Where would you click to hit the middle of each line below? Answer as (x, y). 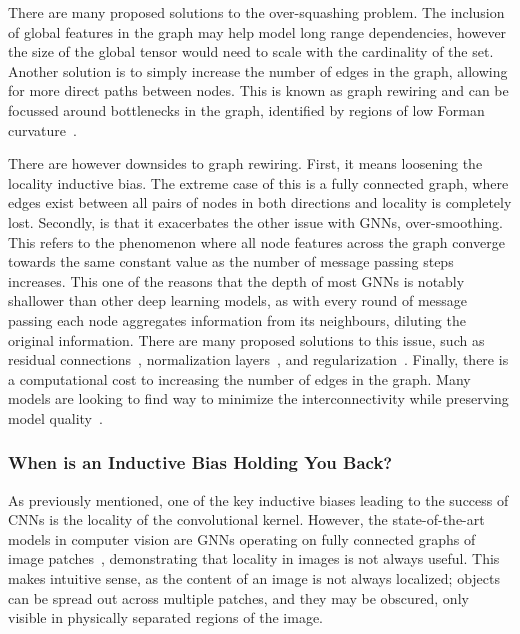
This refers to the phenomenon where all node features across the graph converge (256, 241)
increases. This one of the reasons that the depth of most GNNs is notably (236, 280)
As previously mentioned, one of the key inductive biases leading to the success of (258, 499)
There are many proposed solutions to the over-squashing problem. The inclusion (256, 12)
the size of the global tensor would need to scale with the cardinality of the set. (251, 51)
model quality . (55, 417)
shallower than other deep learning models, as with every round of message (238, 300)
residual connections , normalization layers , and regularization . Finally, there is (258, 359)
